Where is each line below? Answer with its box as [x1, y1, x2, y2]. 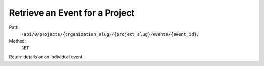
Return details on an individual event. [9, 54, 84, 60]
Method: [9, 38, 26, 44]
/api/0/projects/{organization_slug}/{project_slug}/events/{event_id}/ [21, 31, 199, 37]
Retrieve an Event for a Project [9, 7, 135, 18]
